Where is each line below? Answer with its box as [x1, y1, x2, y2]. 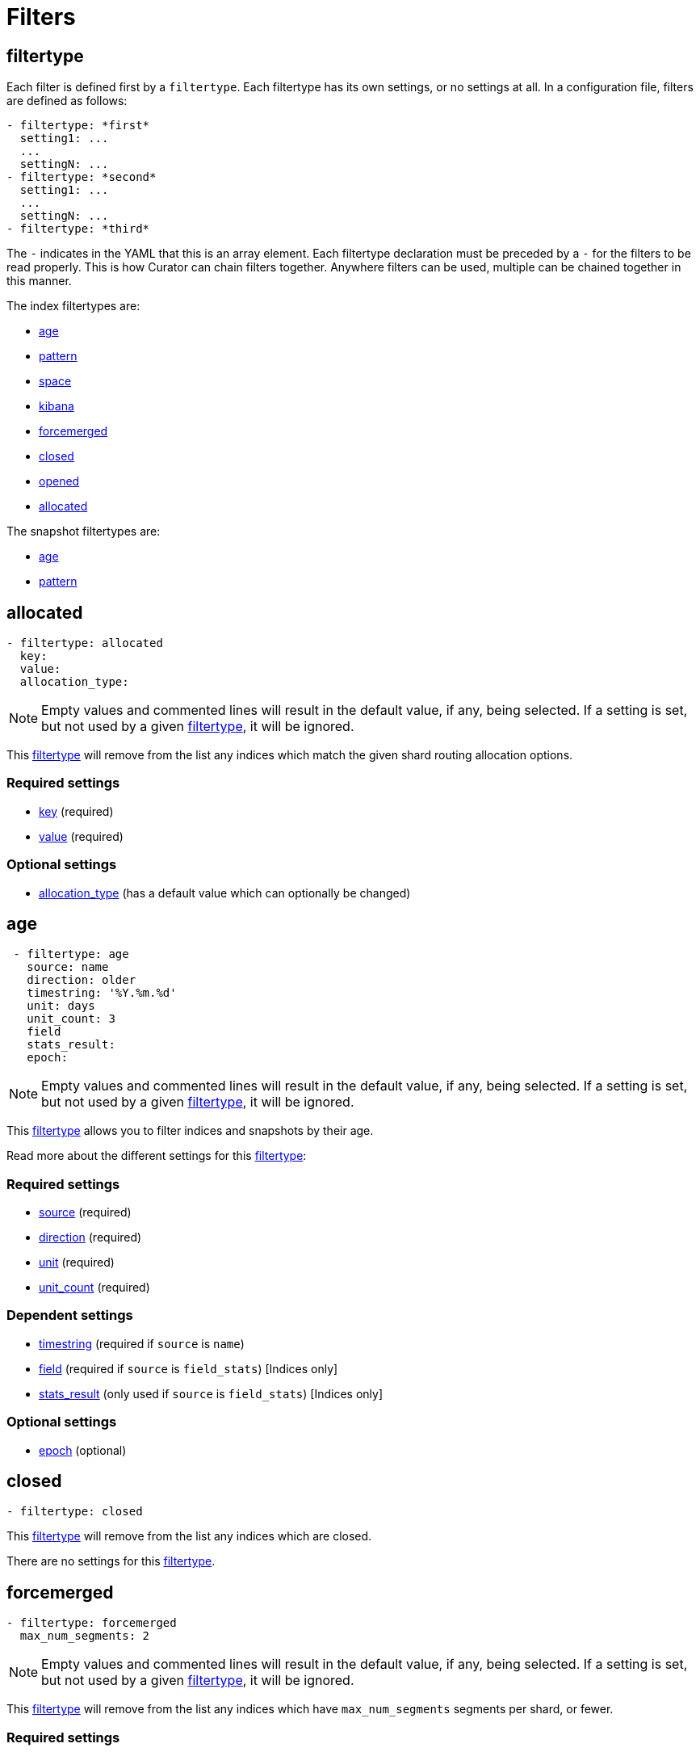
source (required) [39, 1205, 132, 1220]
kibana [39, 399, 74, 414]
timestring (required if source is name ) [39, 1336, 245, 1351]
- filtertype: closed [6, 1505, 143, 1519]
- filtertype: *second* [6, 170, 157, 184]
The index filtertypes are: [6, 299, 140, 313]
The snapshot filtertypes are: [6, 524, 161, 539]
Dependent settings [6, 1307, 133, 1324]
